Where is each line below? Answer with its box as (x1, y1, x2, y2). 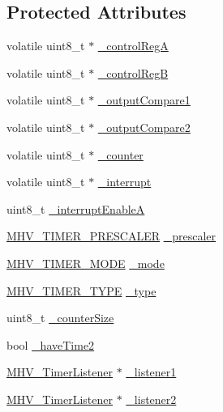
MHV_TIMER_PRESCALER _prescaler (6, 227, 217, 244)
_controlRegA (97, 37, 169, 54)
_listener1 (126, 363, 177, 380)
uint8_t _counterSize (6, 309, 114, 326)
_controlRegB (97, 64, 169, 81)
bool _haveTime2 (6, 336, 95, 353)
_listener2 (126, 390, 177, 407)
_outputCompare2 (97, 118, 191, 135)
